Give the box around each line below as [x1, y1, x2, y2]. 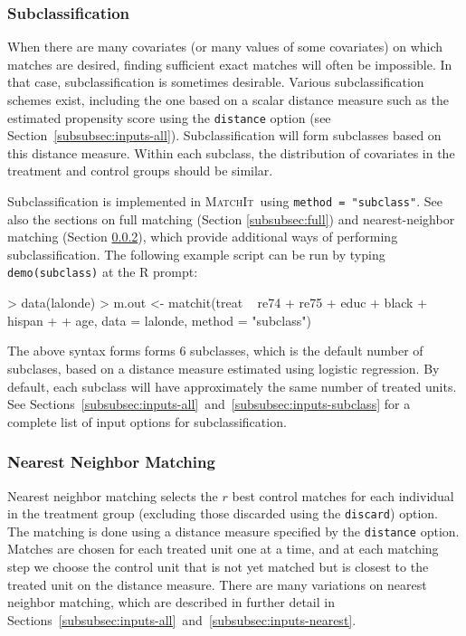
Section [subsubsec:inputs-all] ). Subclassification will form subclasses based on [7, 126, 442, 145]
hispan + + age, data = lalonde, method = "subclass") [7, 310, 311, 329]
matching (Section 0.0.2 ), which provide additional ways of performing [7, 227, 398, 246]
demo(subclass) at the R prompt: [7, 262, 198, 281]
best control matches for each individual [232, 486, 454, 505]
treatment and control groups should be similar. [7, 161, 273, 180]
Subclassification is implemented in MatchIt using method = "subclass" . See [7, 192, 442, 211]
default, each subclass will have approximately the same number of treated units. [7, 376, 457, 395]
